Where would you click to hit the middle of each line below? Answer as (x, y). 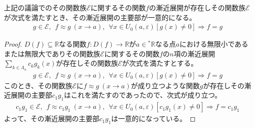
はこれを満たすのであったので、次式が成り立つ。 (143, 95)
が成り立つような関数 (165, 85)
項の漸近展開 (194, 53)
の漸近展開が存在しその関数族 (197, 7)
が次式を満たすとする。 (160, 63)
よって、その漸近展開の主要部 (52, 118)
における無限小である (214, 44)
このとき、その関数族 (38, 85)
